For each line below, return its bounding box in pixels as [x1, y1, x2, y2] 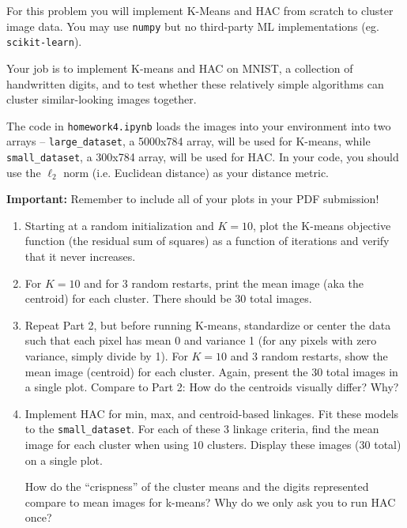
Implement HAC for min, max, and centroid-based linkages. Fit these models [24, 405, 399, 421]
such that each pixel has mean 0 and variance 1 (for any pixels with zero [24, 332, 377, 349]
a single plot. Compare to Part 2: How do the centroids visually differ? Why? [24, 379, 399, 395]
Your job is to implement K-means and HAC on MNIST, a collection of [6, 59, 353, 76]
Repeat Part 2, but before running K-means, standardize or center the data [24, 316, 391, 333]
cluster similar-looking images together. [6, 91, 197, 107]
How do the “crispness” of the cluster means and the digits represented [24, 478, 369, 495]
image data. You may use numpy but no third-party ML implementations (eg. [6, 17, 379, 34]
